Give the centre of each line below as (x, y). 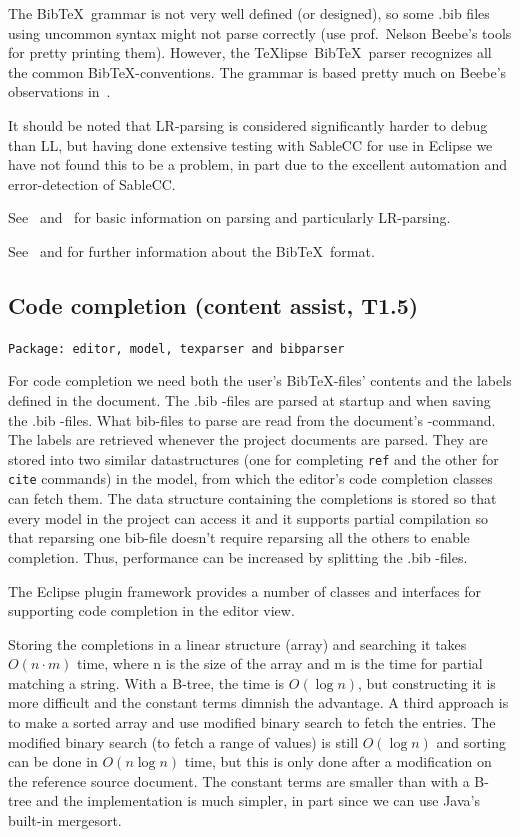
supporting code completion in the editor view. (151, 610)
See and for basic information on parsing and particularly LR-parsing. (229, 217)
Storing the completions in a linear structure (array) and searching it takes (237, 643)
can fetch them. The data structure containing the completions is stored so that (252, 498)
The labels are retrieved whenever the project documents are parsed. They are (248, 439)
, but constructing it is (427, 682)
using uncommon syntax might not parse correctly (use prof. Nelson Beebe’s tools (260, 32)
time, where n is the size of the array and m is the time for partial (280, 663)
